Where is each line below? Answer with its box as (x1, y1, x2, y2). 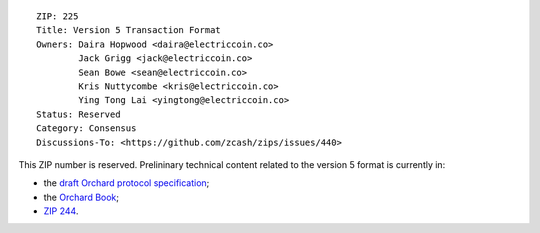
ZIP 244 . (43, 205, 79, 217)
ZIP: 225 (36, 11, 79, 22)
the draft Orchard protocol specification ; (43, 177, 210, 189)
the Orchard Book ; (43, 191, 120, 203)
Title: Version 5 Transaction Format (36, 25, 222, 36)
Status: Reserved (36, 108, 121, 120)
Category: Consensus (36, 123, 137, 134)
